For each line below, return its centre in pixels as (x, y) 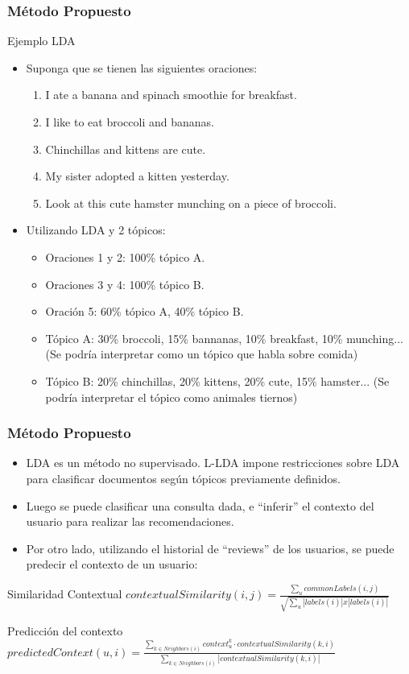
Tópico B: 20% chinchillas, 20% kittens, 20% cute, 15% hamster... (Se (217, 380)
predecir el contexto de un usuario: (112, 564)
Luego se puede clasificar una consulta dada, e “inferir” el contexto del (200, 505)
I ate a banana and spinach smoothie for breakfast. (171, 95)
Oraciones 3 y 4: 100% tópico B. (125, 284)
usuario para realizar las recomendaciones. (130, 521)
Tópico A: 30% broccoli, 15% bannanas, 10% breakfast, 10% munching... (224, 338)
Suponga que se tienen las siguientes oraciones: (142, 67)
